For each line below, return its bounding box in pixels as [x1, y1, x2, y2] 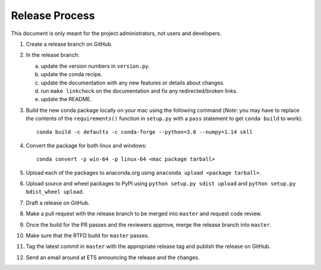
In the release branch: [26, 51, 80, 59]
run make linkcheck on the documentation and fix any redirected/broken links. [40, 87, 238, 95]
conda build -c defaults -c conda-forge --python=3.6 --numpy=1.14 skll [36, 128, 253, 136]
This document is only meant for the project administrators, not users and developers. [11, 30, 222, 37]
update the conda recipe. [40, 71, 103, 78]
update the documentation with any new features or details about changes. [40, 79, 225, 86]
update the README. [40, 96, 92, 103]
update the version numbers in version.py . [40, 62, 150, 70]
